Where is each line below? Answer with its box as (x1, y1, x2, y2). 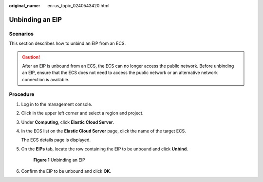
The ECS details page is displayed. (21, 137, 91, 143)
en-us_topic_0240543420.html (47, 3, 110, 8)
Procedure (9, 91, 35, 98)
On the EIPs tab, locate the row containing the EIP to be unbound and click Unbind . (21, 146, 188, 152)
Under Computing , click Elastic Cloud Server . (21, 119, 114, 125)
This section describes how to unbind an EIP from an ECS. (9, 40, 126, 46)
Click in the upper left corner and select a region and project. (21, 110, 144, 116)
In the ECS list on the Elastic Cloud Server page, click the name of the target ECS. (21, 128, 186, 134)
